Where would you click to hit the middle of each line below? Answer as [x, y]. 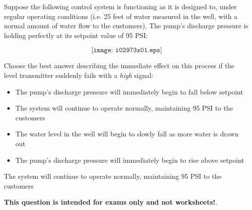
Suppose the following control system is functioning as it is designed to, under [120, 6]
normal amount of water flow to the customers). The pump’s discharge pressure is [126, 26]
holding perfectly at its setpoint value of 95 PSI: [76, 35]
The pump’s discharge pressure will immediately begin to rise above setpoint [130, 160]
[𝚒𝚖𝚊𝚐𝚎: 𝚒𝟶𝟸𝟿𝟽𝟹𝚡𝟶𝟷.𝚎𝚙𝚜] [127, 50]
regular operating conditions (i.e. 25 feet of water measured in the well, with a [121, 16]
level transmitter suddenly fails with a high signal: [79, 75]
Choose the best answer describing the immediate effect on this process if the [119, 66]
